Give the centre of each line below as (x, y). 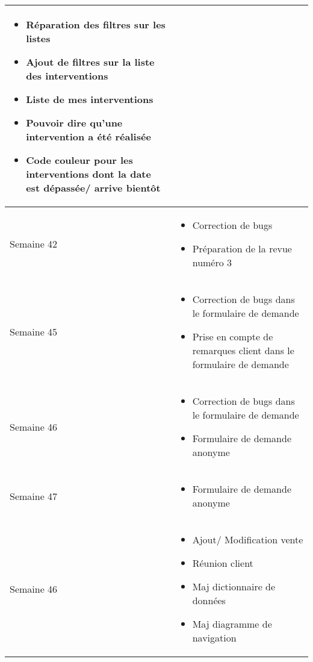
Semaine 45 (34, 332)
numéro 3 (212, 262)
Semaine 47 (34, 496)
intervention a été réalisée (88, 136)
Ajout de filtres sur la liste (90, 62)
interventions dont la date (88, 174)
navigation (214, 638)
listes (38, 38)
